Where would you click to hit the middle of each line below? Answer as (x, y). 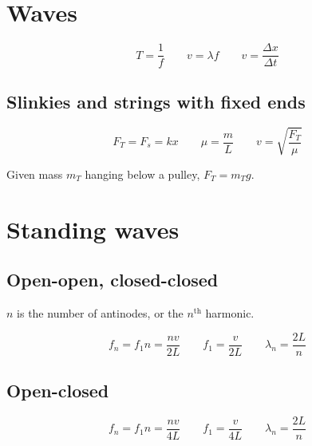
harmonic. (230, 313)
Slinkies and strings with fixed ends (156, 101)
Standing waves (93, 229)
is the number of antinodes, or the (100, 313)
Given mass (35, 174)
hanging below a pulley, (142, 174)
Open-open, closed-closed (113, 280)
